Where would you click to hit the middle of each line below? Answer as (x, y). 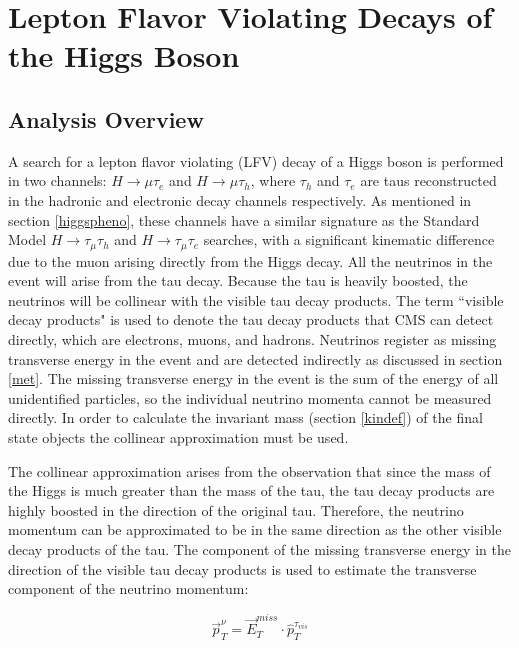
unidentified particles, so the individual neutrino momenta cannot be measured (250, 397)
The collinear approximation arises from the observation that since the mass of (249, 470)
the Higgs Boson (124, 55)
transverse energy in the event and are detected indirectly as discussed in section (255, 358)
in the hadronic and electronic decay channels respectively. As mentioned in (240, 199)
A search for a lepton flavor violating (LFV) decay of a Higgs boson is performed (256, 160)
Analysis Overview (106, 118)
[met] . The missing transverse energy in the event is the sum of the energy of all (253, 378)
